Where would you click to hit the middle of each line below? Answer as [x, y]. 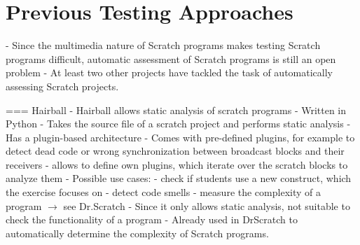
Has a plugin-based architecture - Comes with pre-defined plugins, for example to [180, 137]
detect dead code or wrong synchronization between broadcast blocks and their [175, 151]
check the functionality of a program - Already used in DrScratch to [152, 219]
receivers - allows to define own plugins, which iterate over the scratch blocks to [177, 164]
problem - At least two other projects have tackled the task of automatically [169, 72]
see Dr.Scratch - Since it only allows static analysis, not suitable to [207, 205]
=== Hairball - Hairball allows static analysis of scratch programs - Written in [176, 110]
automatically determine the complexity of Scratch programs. [137, 233]
